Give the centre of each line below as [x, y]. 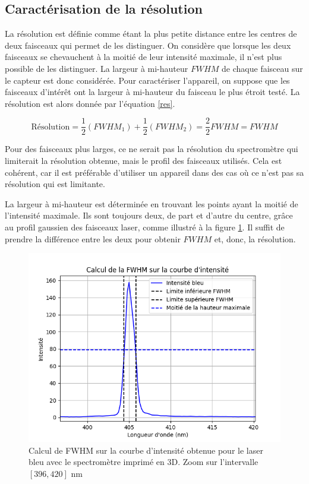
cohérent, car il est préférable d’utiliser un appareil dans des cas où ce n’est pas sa [154, 172]
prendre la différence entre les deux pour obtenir [93, 238]
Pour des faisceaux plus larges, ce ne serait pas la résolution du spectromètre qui [152, 149]
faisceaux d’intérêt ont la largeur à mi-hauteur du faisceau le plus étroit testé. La [152, 92]
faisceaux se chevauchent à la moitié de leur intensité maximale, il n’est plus [144, 57]
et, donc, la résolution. [255, 238]
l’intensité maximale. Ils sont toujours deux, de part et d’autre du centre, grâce [149, 215]
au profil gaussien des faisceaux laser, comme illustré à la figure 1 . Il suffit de [145, 227]
